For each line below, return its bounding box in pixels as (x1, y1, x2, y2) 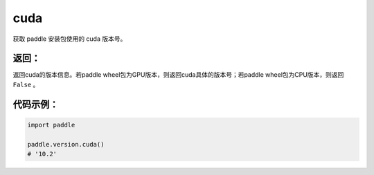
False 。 (12, 80, 39, 89)
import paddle (27, 121, 75, 129)
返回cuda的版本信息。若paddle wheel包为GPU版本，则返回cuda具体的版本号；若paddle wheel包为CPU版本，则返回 (12, 71, 344, 79)
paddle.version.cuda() (27, 140, 105, 148)
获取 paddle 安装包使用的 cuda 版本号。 (12, 35, 127, 43)
